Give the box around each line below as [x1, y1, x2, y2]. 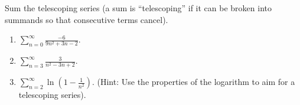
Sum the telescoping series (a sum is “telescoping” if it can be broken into [5, 2, 272, 14]
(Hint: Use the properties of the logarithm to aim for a [97, 76, 295, 88]
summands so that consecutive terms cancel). [5, 13, 168, 25]
